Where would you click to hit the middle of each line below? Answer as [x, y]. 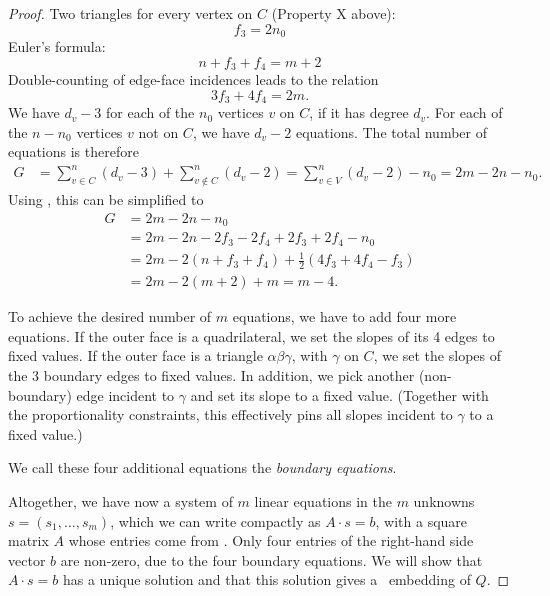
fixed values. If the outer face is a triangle [135, 355]
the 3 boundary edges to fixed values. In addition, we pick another [211, 375]
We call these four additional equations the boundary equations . [202, 467]
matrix [28, 540]
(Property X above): [333, 13]
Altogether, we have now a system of [120, 500]
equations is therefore [73, 151]
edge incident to [125, 394]
